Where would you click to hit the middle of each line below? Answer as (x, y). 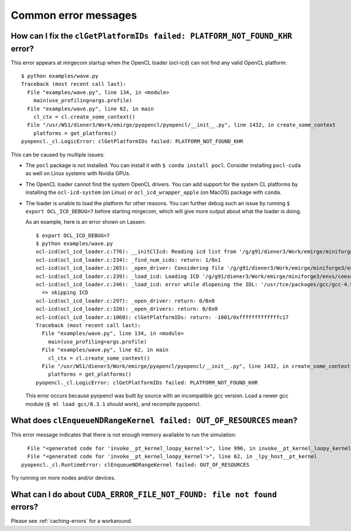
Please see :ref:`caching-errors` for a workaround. (72, 521)
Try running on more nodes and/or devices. (63, 478)
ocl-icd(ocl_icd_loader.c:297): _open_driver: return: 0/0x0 (125, 301)
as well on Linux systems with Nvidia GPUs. (78, 173)
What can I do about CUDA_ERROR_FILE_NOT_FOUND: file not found (144, 494)
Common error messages (74, 15)
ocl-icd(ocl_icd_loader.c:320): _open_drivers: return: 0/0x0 (127, 309)
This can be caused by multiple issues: (58, 154)
